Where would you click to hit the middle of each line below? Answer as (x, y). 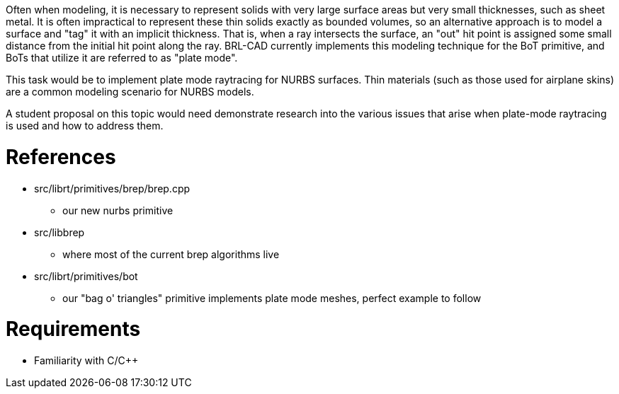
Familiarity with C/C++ (86, 360)
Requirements (73, 329)
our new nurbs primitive (118, 210)
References (61, 157)
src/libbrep (59, 232)
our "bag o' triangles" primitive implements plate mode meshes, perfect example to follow (272, 298)
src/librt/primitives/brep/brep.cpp (112, 188)
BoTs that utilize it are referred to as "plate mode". (122, 58)
